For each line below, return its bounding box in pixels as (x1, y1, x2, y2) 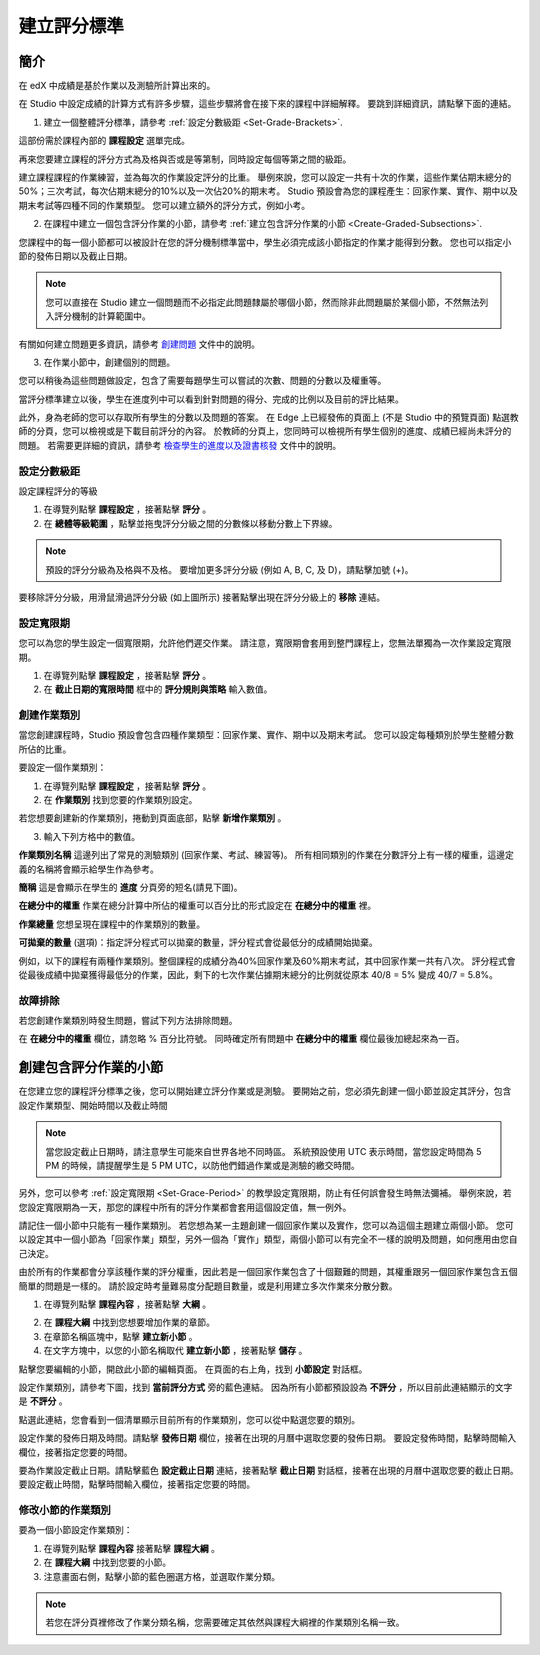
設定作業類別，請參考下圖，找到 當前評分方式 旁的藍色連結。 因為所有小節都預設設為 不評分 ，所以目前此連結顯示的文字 (18, 1381, 513, 1393)
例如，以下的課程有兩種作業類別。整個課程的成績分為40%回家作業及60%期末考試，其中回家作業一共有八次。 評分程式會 (18, 955, 516, 967)
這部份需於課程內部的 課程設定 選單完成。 (18, 135, 190, 147)
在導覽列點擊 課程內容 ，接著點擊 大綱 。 (43, 1298, 212, 1310)
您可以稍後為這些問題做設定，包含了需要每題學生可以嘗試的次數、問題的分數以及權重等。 (18, 375, 387, 387)
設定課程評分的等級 (18, 485, 98, 497)
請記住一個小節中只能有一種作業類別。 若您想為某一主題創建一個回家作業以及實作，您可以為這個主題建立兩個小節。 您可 (18, 1220, 514, 1232)
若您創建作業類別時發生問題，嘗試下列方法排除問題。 (18, 1015, 238, 1027)
